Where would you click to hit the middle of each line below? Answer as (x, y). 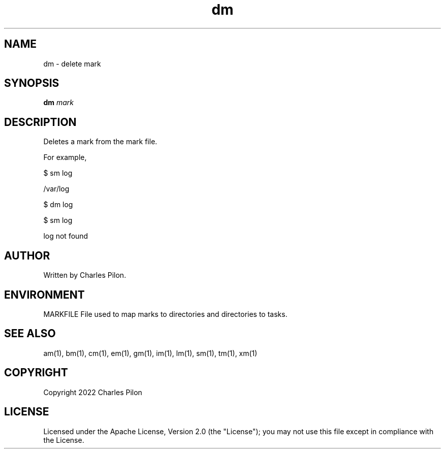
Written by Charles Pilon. (85, 275)
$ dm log (58, 205)
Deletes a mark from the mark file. (100, 142)
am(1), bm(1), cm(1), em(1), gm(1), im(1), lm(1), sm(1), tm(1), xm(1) (150, 353)
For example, (65, 157)
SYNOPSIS (32, 83)
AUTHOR (27, 255)
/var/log (56, 189)
